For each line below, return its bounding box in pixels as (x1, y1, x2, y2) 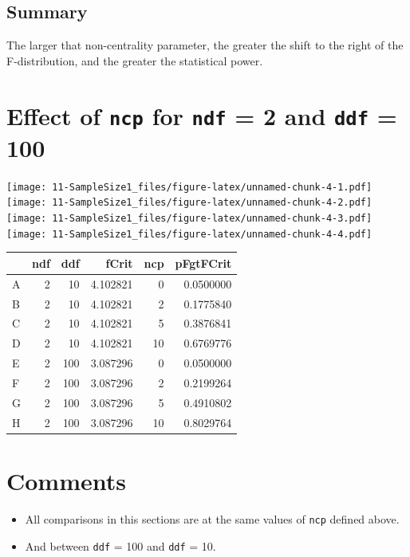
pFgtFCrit (175, 254, 232, 271)
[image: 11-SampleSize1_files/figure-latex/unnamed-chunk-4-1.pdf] (6, 181, 373, 193)
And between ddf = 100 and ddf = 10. (25, 537, 216, 554)
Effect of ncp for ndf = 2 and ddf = (6, 99, 397, 131)
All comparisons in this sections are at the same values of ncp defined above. (25, 510, 400, 527)
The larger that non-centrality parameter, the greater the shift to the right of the (6, 37, 404, 53)
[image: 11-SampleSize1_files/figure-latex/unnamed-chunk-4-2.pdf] (6, 197, 373, 209)
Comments (6, 464, 126, 496)
